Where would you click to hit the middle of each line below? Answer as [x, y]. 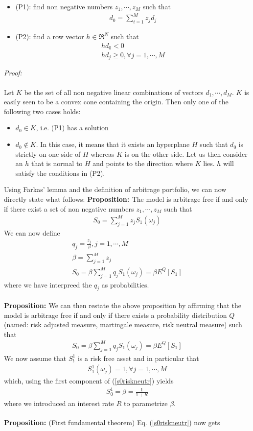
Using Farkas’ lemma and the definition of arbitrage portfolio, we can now [115, 189]
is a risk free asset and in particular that [138, 358]
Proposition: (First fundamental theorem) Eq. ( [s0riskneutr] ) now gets [112, 422]
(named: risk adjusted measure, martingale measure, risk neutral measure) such [123, 324]
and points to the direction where [143, 163]
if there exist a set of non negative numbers [69, 208]
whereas [103, 154]
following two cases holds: [42, 111]
